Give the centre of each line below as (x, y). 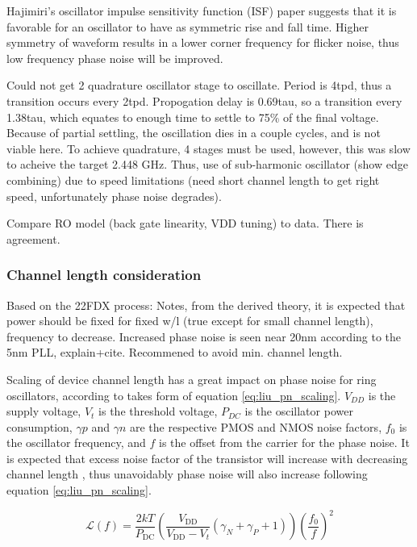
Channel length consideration (104, 275)
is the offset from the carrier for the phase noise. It (284, 443)
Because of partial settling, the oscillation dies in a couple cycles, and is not (194, 133)
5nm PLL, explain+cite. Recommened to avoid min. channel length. (175, 352)
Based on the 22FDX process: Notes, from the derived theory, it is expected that (206, 305)
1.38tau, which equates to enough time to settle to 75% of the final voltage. (193, 117)
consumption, (40, 426)
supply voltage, (44, 411)
